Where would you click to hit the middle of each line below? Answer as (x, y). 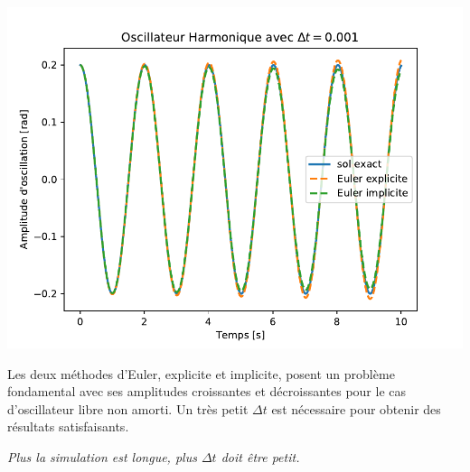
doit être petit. (260, 456)
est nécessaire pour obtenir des (356, 408)
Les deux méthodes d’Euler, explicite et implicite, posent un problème (201, 373)
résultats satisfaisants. (68, 426)
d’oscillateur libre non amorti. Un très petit (128, 408)
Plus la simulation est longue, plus (102, 456)
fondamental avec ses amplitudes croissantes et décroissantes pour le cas (207, 391)
